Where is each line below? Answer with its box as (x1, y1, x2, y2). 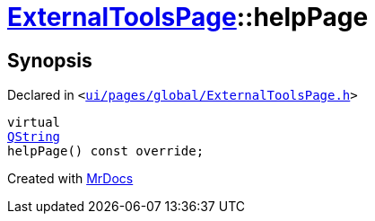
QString (7, 129, 61, 145)
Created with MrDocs (7, 171, 134, 187)
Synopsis (7, 49, 92, 72)
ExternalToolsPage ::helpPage (7, 2, 369, 32)
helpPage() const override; (7, 144, 205, 159)
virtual (7, 115, 61, 130)
